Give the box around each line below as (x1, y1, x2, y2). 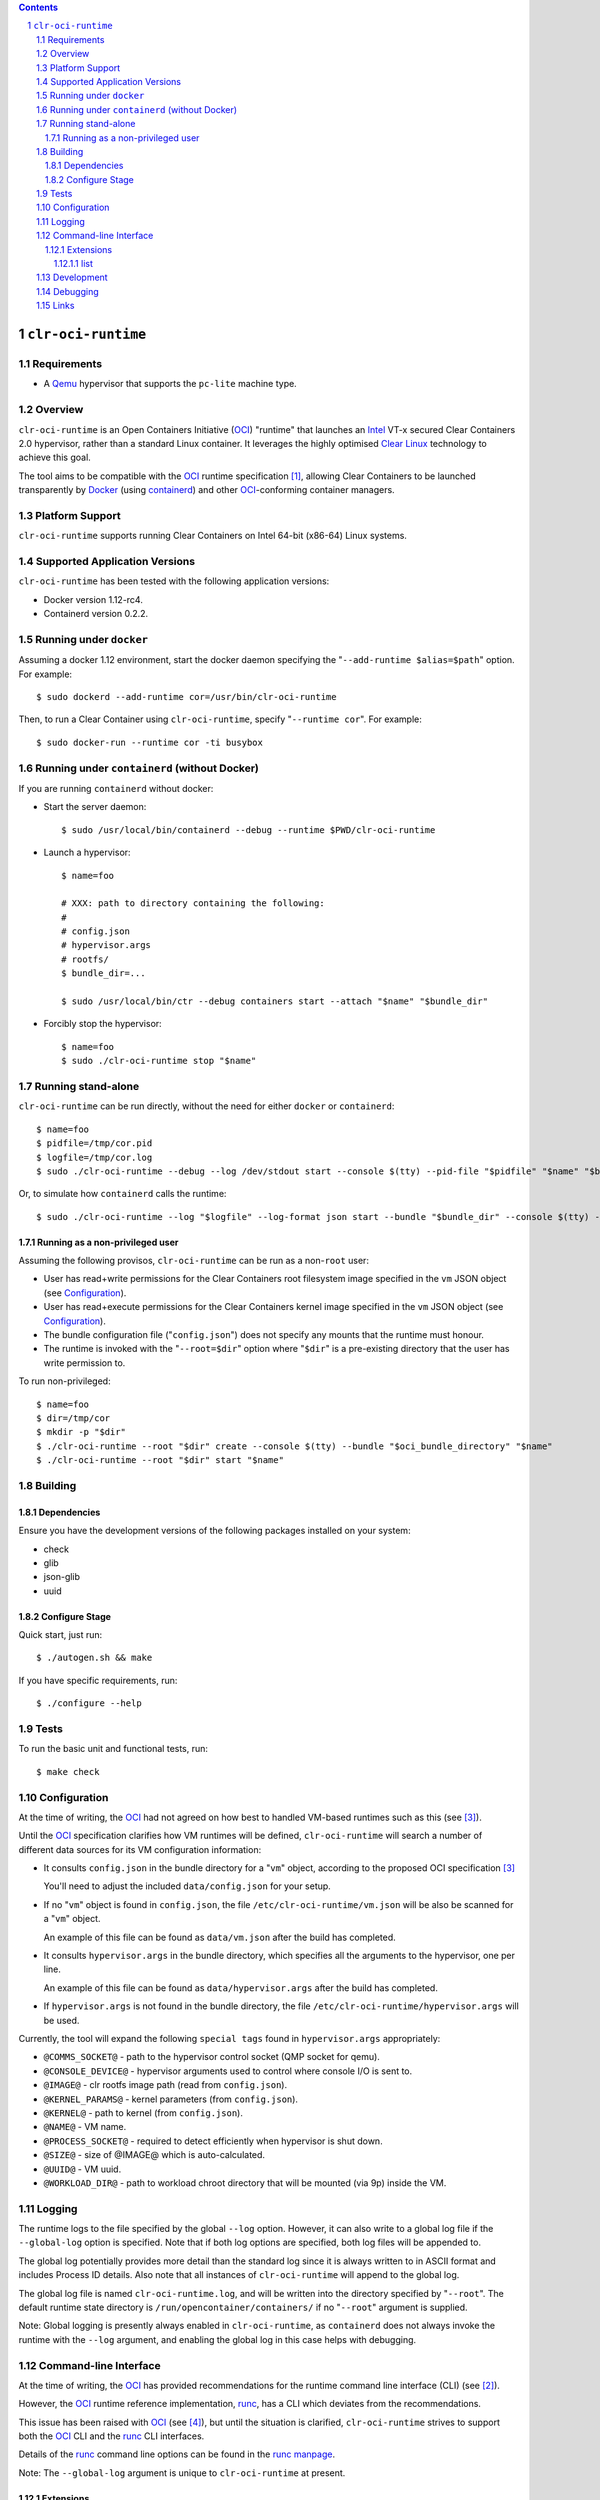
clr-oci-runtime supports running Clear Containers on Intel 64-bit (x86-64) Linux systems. (18, 530, 407, 542)
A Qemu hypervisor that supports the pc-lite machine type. (43, 378, 297, 390)
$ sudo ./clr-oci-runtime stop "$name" (61, 1055, 257, 1067)
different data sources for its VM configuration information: (18, 1843, 262, 1855)
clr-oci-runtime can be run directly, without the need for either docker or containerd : (18, 1100, 395, 1112)
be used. (43, 2014, 80, 2026)
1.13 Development (36, 271, 109, 284)
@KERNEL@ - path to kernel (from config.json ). (43, 2106, 244, 2119)
